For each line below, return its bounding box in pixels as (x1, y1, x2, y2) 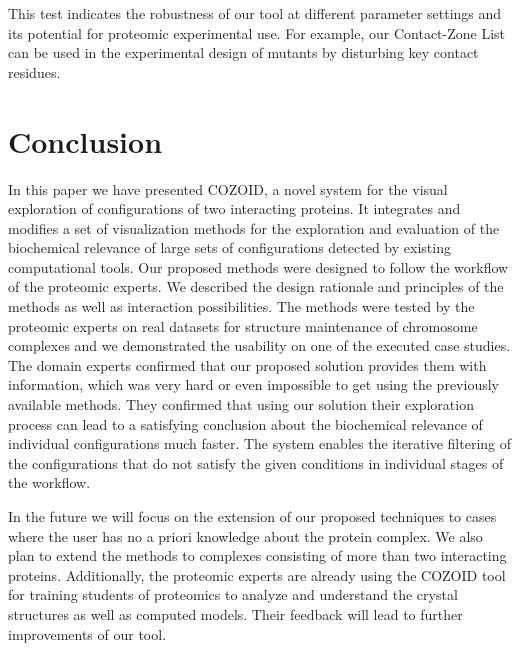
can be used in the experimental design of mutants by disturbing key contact (8, 42, 479, 63)
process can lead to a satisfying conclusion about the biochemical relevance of (8, 413, 483, 434)
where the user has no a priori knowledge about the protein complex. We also (8, 525, 483, 546)
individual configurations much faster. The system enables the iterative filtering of (8, 433, 512, 454)
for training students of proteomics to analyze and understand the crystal (8, 584, 458, 605)
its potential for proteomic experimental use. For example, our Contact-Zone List (8, 22, 506, 43)
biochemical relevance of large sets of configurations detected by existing (8, 237, 451, 258)
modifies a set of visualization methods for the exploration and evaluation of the (8, 217, 500, 238)
